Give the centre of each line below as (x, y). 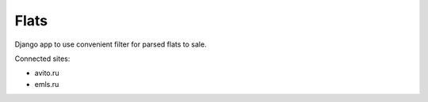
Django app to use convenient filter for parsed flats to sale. (111, 44)
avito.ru (47, 73)
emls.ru (47, 84)
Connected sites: (42, 59)
